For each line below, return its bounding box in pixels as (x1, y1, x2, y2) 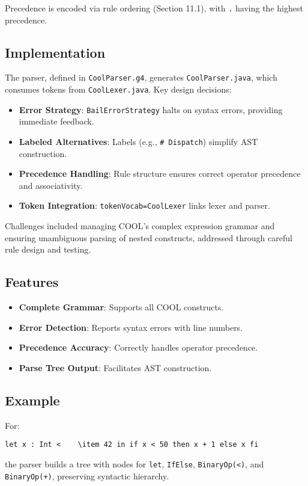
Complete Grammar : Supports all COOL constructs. (19, 301, 224, 313)
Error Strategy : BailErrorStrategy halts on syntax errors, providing (19, 103, 283, 115)
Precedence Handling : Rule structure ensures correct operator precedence (19, 167, 301, 180)
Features (5, 272, 59, 291)
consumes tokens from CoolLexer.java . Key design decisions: (5, 83, 232, 96)
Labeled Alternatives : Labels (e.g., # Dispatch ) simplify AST (19, 135, 258, 148)
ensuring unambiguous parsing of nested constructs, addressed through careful (5, 231, 292, 244)
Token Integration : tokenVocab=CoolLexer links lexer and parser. (19, 199, 270, 212)
